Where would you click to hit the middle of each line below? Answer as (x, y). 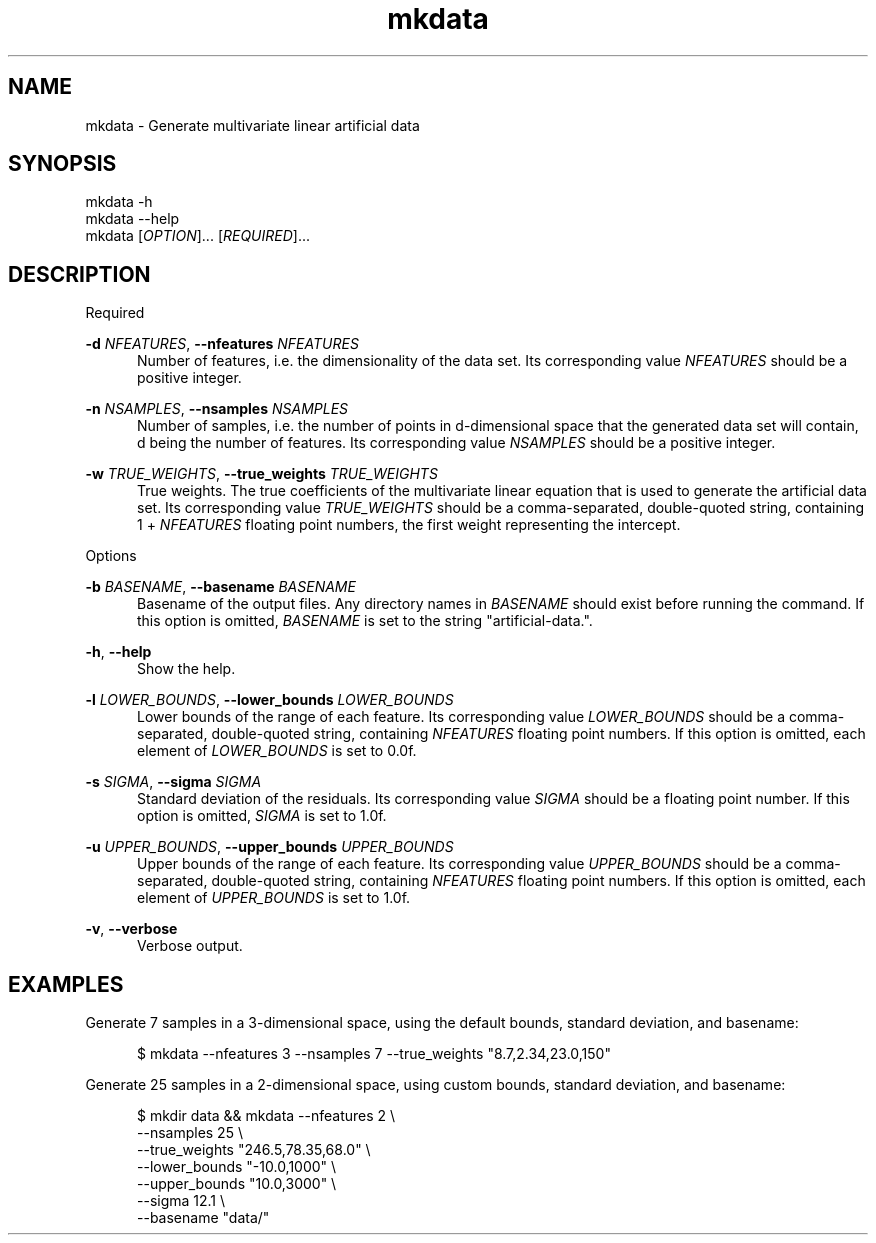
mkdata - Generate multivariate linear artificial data (252, 125)
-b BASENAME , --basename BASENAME (220, 587)
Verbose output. (190, 946)
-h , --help (118, 652)
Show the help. (186, 669)
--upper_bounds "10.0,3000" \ (237, 1184)
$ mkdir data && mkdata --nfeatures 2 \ (266, 1116)
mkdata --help (132, 219)
